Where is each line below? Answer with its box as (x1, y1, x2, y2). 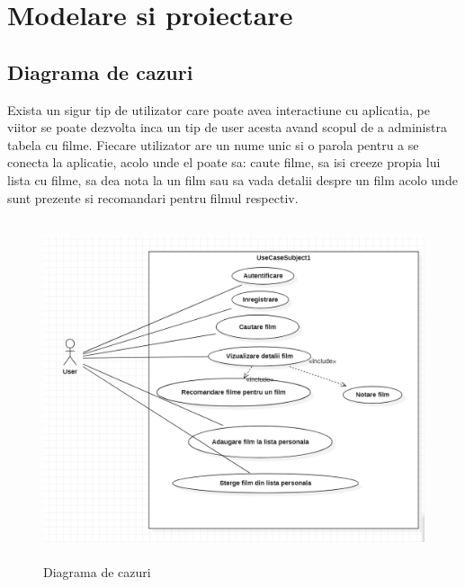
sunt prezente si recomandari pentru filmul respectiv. (7, 188, 299, 207)
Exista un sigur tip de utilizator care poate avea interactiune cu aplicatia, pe (7, 100, 430, 119)
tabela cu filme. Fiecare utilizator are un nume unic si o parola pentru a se (7, 135, 419, 154)
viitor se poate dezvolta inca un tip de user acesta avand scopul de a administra (7, 118, 447, 137)
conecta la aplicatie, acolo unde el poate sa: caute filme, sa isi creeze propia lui (7, 153, 441, 172)
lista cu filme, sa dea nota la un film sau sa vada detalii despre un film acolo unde (7, 170, 458, 189)
